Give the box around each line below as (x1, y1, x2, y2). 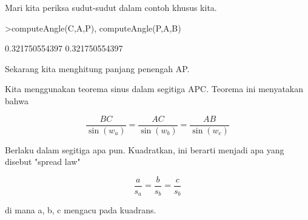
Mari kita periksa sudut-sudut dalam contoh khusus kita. (5, 1, 217, 13)
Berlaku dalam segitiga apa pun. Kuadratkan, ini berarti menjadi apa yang (5, 143, 284, 156)
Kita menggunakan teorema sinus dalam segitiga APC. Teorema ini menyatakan (5, 82, 304, 95)
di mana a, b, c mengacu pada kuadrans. (5, 204, 156, 216)
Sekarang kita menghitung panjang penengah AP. (5, 62, 190, 75)
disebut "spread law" (5, 155, 81, 168)
